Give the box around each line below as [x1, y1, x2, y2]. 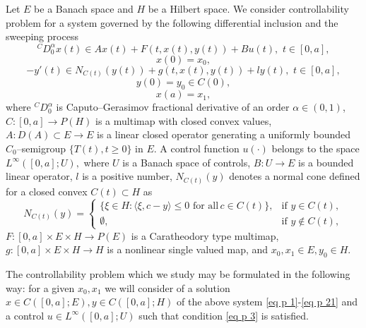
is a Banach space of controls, [122, 154, 251, 169]
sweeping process [6, 29, 78, 44]
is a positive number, [82, 169, 172, 183]
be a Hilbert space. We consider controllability [148, 1, 349, 16]
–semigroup [16, 140, 66, 155]
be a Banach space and [34, 1, 134, 16]
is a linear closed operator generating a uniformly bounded [97, 127, 350, 142]
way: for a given [6, 280, 75, 295]
